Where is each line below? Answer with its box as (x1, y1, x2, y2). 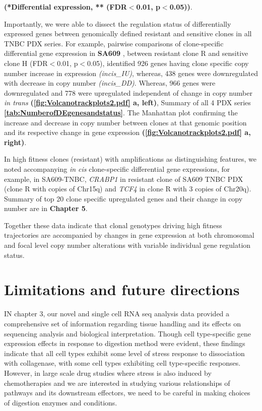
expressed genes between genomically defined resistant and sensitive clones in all (4, 28, 252, 39)
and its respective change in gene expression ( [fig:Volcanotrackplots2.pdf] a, (4, 127, 251, 138)
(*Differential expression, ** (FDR (4, 2, 127, 12)
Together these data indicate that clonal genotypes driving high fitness (4, 220, 222, 230)
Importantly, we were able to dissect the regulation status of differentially (4, 18, 231, 29)
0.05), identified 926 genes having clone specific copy (87, 57, 249, 68)
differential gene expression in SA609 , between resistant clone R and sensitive (4, 48, 248, 58)
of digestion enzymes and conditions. (4, 397, 117, 407)
